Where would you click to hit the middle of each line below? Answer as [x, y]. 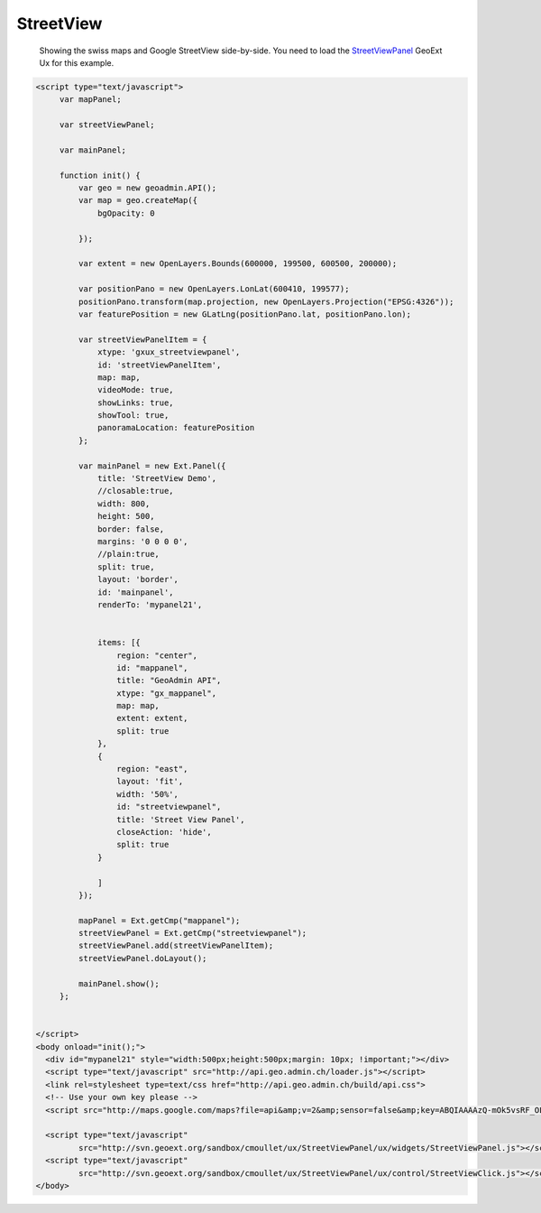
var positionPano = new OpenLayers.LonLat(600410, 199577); [214, 289]
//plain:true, [128, 554]
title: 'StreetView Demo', [157, 479]
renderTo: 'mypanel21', [150, 604]
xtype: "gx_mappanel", [166, 693]
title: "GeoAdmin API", [169, 681]
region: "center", [157, 655]
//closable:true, [136, 491]
